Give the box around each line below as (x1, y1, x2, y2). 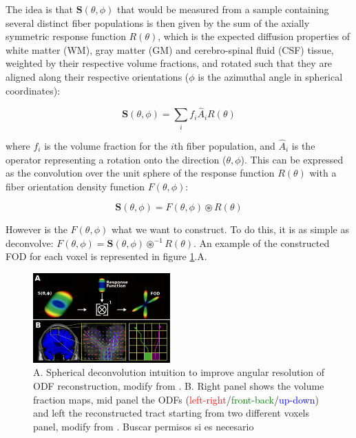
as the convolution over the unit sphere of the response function (6, 166, 275, 180)
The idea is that (6, 2, 74, 16)
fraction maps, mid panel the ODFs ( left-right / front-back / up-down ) (33, 392, 319, 406)
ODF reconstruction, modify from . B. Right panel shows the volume (33, 379, 324, 392)
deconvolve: (6, 235, 54, 250)
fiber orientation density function (6, 179, 145, 193)
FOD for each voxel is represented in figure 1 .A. (6, 249, 207, 263)
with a (309, 166, 337, 180)
